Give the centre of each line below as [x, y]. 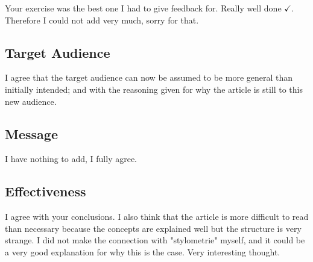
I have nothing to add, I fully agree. [71, 159]
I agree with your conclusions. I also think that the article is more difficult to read [157, 217]
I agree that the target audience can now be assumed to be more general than [149, 77]
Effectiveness [46, 191]
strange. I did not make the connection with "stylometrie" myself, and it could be [155, 240]
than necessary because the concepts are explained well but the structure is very [153, 228]
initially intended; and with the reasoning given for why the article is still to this [154, 89]
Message [31, 133]
